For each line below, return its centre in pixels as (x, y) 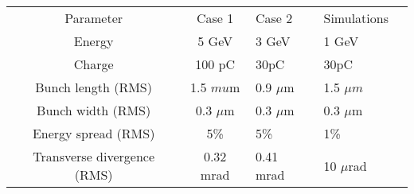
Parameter (94, 18)
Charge (94, 64)
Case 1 (215, 18)
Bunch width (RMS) (94, 110)
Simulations (356, 18)
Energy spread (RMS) (94, 133)
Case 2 (274, 18)
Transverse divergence (94, 156)
